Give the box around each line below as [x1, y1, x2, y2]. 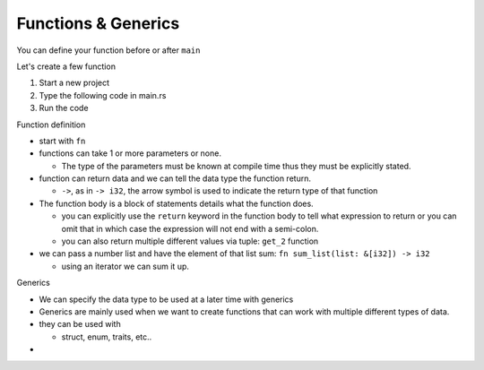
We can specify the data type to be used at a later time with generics [39, 294, 294, 305]
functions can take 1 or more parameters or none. [39, 148, 221, 159]
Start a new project [39, 77, 110, 89]
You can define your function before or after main [16, 45, 201, 56]
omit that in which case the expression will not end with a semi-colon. [61, 223, 319, 234]
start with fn [39, 135, 86, 146]
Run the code [39, 103, 89, 114]
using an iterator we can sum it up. [61, 261, 190, 271]
